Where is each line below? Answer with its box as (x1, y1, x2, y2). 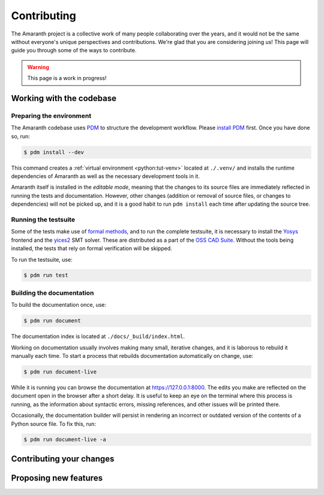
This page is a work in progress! (27, 75, 107, 82)
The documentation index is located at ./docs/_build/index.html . (11, 333, 185, 340)
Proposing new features (11, 473, 103, 483)
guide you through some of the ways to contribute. (11, 47, 137, 54)
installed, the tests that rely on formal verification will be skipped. (11, 245, 172, 252)
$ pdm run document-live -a (23, 436, 106, 443)
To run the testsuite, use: (11, 256, 73, 263)
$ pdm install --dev (23, 149, 84, 156)
